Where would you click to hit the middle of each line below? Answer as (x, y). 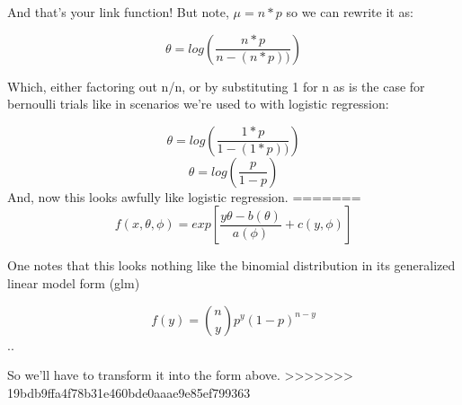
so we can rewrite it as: (350, 12)
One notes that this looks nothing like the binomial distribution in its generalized (231, 265)
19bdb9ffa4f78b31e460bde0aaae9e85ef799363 (129, 392)
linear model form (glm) (74, 282)
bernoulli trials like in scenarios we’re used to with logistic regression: (198, 104)
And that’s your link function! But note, (118, 12)
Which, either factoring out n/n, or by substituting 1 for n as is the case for (216, 86)
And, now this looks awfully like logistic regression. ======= (184, 196)
